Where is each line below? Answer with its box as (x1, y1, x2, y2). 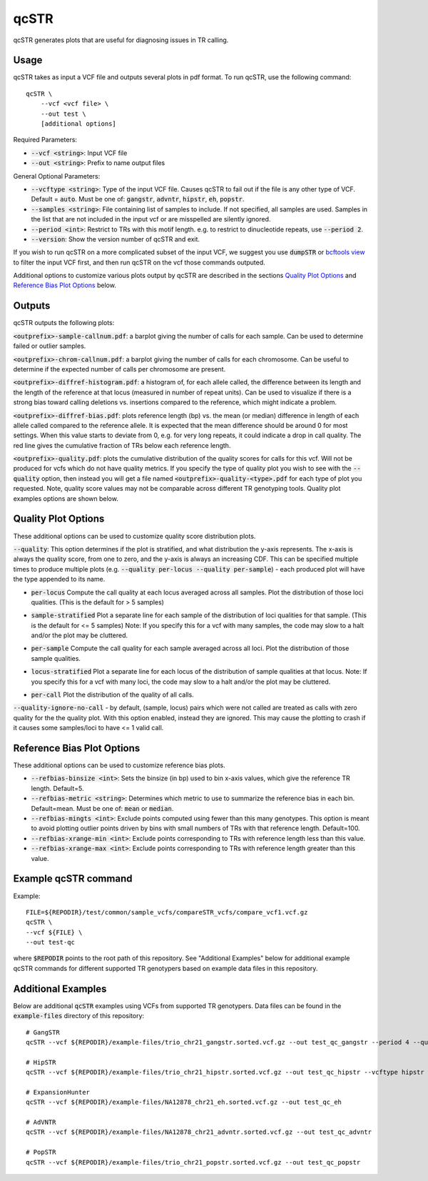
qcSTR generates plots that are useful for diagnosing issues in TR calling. (13, 36, 229, 44)
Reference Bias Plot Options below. (13, 281, 117, 289)
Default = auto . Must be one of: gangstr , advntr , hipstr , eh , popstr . (31, 195, 245, 204)
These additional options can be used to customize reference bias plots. (13, 761, 225, 769)
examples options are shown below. (13, 494, 119, 503)
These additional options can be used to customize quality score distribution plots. (13, 532, 256, 540)
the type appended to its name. (13, 575, 106, 584)
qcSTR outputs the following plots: (13, 319, 115, 327)
